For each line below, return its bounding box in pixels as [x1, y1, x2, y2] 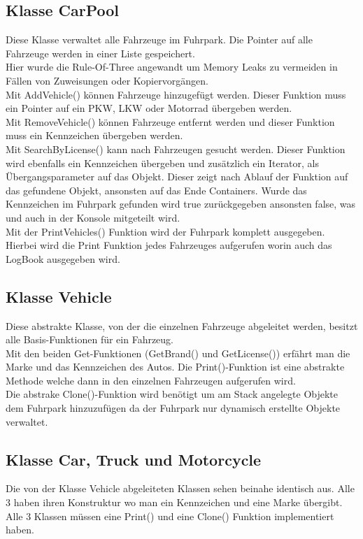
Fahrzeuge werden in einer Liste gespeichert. [6, 45, 195, 60]
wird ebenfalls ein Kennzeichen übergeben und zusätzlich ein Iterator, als [6, 155, 320, 170]
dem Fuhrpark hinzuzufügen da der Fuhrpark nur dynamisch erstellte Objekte [6, 401, 341, 415]
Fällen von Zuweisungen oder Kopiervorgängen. [6, 73, 208, 87]
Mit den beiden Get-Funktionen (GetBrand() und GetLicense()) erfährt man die [6, 345, 350, 360]
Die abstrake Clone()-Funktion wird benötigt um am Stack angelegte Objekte [6, 387, 339, 401]
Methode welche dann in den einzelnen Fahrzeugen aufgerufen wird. [6, 373, 296, 387]
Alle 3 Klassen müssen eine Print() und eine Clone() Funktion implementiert [6, 508, 334, 523]
